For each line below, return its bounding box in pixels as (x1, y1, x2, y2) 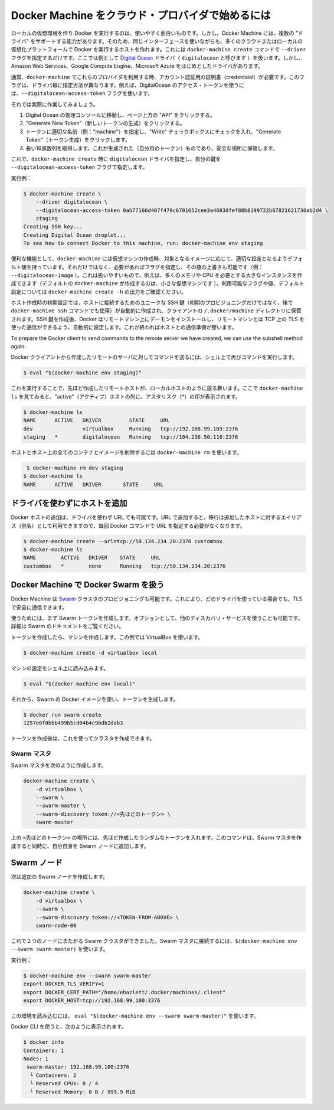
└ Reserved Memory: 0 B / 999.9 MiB (30, 1088, 136, 1095)
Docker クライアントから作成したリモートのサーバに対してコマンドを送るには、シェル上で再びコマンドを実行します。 (11, 354, 298, 361)
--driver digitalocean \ (35, 198, 108, 205)
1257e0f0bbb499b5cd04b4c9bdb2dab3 (23, 720, 123, 726)
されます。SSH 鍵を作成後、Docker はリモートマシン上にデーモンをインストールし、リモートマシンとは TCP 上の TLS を (11, 315, 305, 322)
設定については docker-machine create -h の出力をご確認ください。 (11, 288, 187, 295)
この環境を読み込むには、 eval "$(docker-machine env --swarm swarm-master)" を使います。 (11, 1012, 259, 1019)
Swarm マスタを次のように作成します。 (11, 762, 107, 769)
